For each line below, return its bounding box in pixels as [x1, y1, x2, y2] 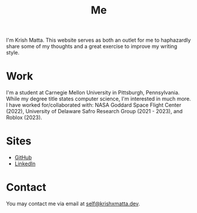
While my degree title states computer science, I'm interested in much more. [6, 95, 191, 103]
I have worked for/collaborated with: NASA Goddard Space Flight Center [6, 102, 182, 109]
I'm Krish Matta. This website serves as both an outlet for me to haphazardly [6, 36, 191, 44]
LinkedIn [14, 160, 36, 167]
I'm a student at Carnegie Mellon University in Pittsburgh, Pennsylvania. [6, 89, 180, 96]
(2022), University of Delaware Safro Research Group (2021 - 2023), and [6, 108, 183, 115]
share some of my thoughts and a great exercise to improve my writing [6, 43, 178, 50]
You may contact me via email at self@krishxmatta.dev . [6, 200, 140, 207]
